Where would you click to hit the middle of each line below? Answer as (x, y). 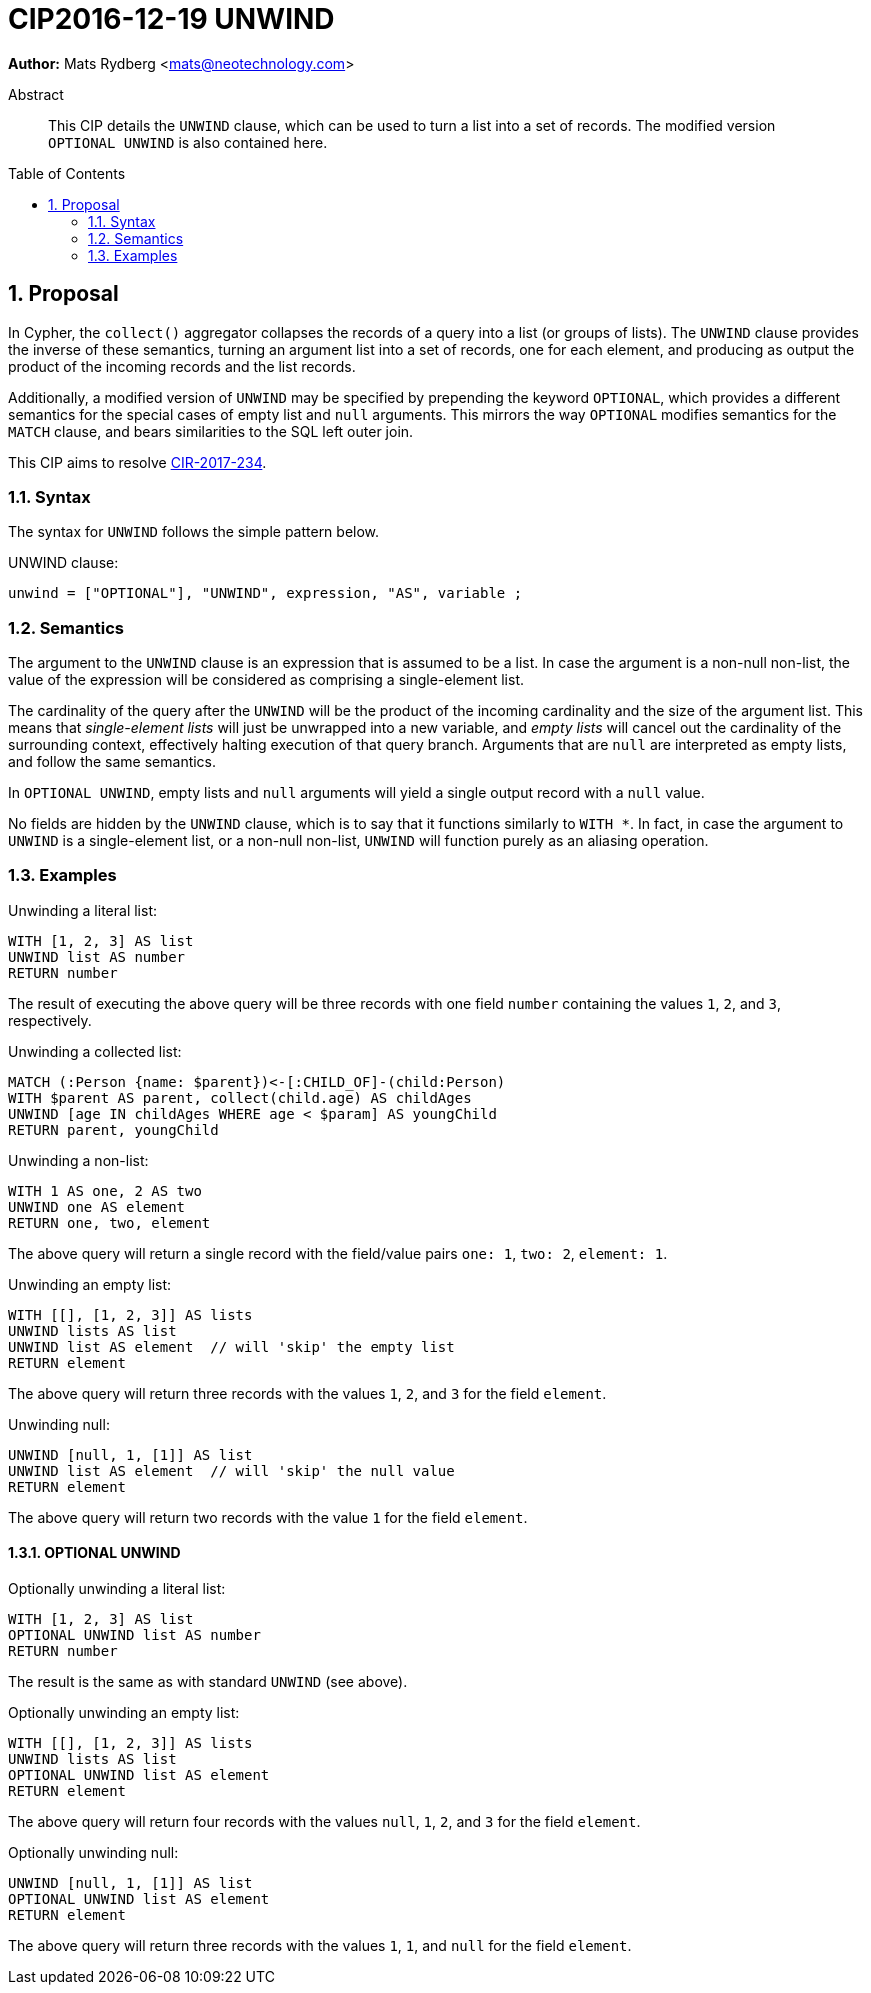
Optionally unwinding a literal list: (117, 1589)
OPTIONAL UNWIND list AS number (134, 1635)
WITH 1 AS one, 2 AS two (105, 1190)
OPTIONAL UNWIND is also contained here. (188, 142)
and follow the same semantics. (112, 762)
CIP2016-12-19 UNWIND (171, 19)
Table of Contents (67, 173)
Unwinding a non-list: (78, 1160)
